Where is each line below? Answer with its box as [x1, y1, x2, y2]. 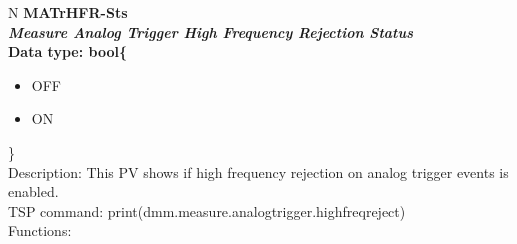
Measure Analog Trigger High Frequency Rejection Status [8, 21, 414, 42]
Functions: [8, 220, 72, 241]
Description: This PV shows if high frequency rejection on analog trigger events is [8, 161, 509, 182]
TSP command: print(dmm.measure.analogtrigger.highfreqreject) [8, 200, 406, 221]
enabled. [8, 181, 59, 202]
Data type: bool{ [8, 41, 127, 62]
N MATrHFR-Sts [8, 2, 128, 22]
